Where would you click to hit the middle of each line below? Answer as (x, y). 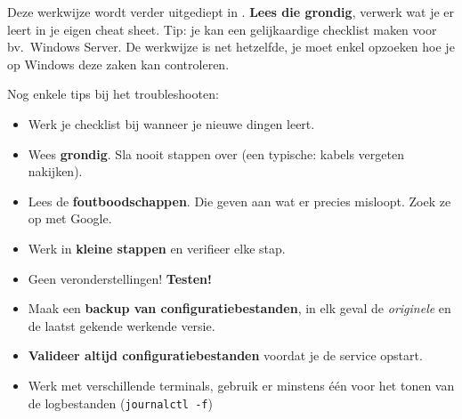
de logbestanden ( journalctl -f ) (120, 403)
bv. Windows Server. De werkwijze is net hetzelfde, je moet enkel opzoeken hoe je (231, 47)
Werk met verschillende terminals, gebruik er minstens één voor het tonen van (241, 385)
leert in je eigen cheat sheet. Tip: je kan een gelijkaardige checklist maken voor (222, 29)
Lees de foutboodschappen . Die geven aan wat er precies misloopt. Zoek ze (239, 201)
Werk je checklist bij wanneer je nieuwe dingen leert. (171, 123)
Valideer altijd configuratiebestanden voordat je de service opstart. (225, 355)
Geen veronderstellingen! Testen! (120, 278)
